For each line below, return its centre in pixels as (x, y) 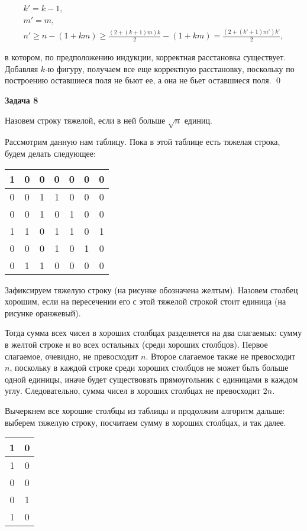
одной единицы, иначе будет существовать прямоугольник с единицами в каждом (151, 379)
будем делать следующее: (50, 153)
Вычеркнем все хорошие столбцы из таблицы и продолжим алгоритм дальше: (145, 410)
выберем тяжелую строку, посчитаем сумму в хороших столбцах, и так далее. (146, 422)
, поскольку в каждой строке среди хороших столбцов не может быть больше (149, 368)
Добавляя (22, 68)
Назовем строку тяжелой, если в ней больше (85, 120)
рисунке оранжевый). (43, 313)
